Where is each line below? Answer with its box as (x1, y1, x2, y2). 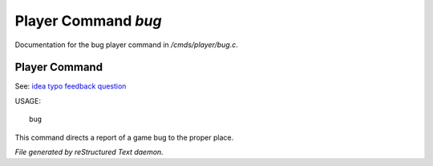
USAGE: (14, 96, 42, 105)
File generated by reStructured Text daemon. (14, 148, 164, 157)
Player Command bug (14, 12, 162, 30)
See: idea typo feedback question (14, 81, 127, 91)
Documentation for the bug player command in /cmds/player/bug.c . (14, 40, 238, 49)
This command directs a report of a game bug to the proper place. (14, 132, 234, 142)
